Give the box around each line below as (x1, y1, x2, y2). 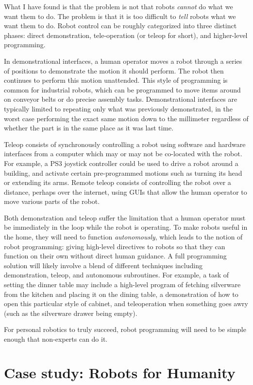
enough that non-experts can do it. (4, 334, 108, 344)
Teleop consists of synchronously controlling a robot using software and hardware (4, 139, 246, 149)
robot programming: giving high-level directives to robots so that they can (4, 241, 225, 251)
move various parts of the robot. (4, 196, 100, 206)
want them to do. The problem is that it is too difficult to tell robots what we (4, 11, 236, 21)
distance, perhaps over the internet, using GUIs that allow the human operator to (4, 186, 247, 197)
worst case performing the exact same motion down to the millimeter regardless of (4, 113, 249, 123)
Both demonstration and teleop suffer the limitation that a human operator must (4, 212, 246, 222)
